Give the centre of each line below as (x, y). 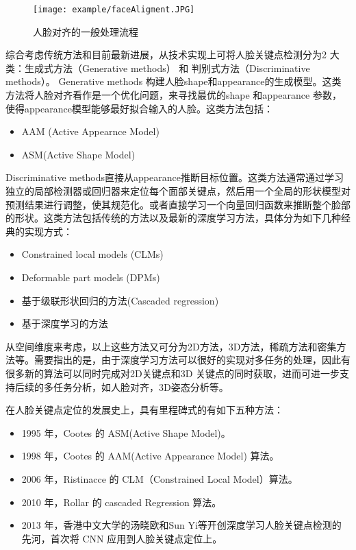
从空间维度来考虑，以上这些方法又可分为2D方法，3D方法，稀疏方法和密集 (171, 346)
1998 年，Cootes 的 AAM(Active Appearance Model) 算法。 (150, 456)
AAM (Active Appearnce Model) (90, 131)
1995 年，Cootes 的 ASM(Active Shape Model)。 (126, 432)
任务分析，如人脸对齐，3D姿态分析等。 (141, 386)
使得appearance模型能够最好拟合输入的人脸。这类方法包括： (139, 108)
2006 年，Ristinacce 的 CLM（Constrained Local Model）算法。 (160, 478)
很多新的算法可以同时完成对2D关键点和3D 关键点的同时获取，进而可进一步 (173, 373)
